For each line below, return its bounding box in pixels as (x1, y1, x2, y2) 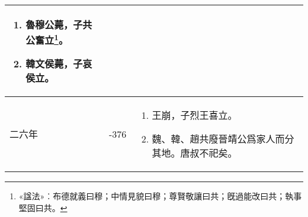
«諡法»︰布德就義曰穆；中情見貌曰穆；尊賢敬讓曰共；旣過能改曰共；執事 (18, 190, 302, 202)
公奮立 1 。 (25, 31, 68, 47)
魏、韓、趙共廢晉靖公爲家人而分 (152, 132, 294, 146)
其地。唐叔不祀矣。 (152, 146, 238, 160)
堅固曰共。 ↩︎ (18, 201, 68, 213)
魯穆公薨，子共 (25, 18, 92, 31)
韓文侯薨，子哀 (25, 57, 92, 71)
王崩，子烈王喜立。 (152, 108, 238, 122)
